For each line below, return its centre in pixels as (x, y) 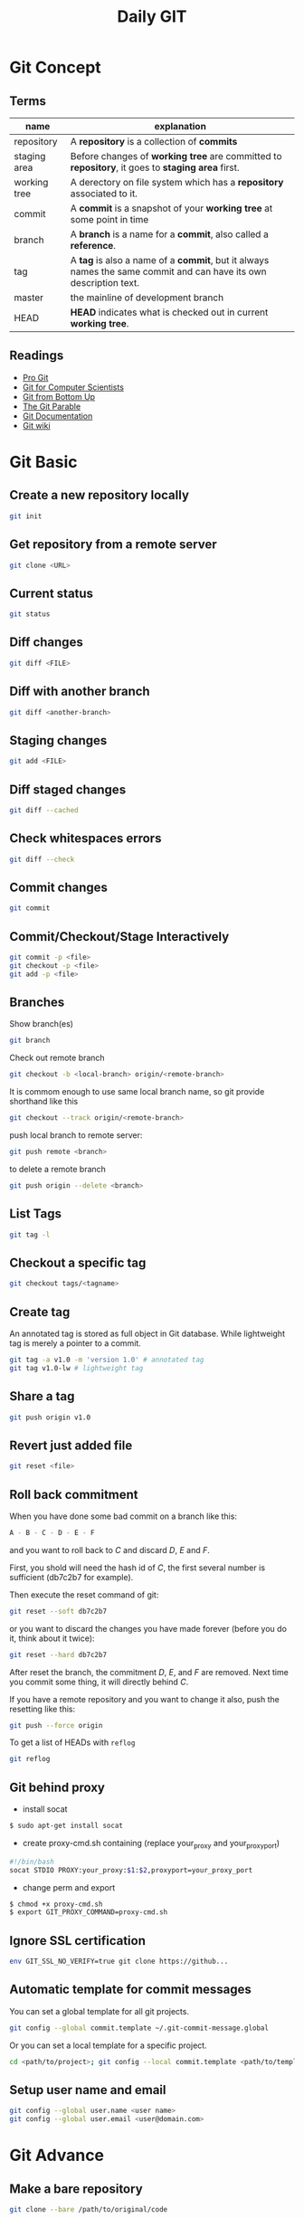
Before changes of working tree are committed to (176, 156)
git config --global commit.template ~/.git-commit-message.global (139, 2028)
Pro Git (35, 377)
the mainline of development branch (147, 298)
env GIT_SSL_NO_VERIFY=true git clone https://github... (119, 1962)
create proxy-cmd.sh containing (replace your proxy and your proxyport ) (151, 1844)
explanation (180, 126)
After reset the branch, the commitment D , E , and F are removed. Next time (149, 1672)
